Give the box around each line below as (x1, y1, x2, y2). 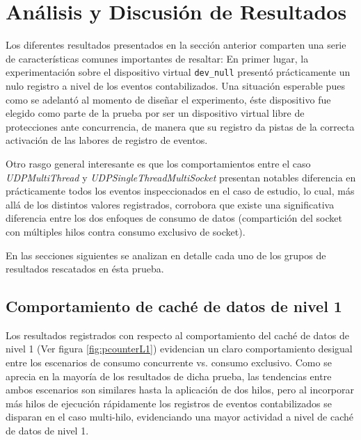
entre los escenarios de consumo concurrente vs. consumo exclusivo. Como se (6, 355, 332, 370)
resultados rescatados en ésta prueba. (6, 261, 164, 276)
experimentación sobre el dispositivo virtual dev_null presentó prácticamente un (6, 65, 351, 79)
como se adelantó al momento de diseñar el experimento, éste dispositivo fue (6, 92, 331, 106)
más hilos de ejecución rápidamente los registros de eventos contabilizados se (6, 396, 332, 410)
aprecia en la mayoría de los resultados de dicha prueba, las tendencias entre (6, 368, 332, 383)
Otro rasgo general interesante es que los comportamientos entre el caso (6, 156, 311, 170)
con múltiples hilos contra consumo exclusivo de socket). (6, 224, 246, 238)
